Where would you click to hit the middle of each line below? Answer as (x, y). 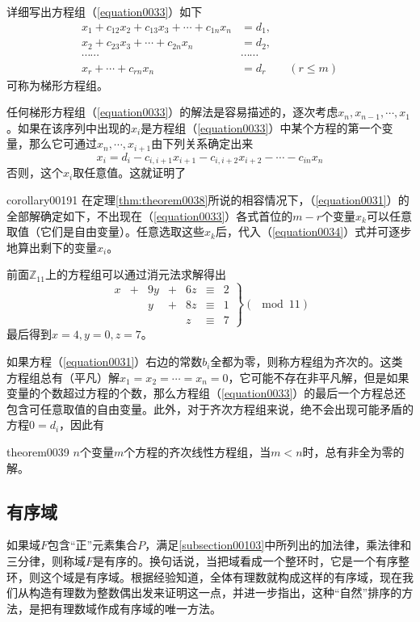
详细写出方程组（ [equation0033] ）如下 (105, 11)
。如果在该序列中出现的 (69, 127)
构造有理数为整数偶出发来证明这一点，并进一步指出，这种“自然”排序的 (215, 593)
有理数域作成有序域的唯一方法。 (136, 608)
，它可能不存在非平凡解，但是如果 (319, 377)
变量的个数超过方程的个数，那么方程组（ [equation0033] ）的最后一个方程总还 (206, 393)
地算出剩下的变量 (52, 247)
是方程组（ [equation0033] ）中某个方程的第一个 (261, 127)
